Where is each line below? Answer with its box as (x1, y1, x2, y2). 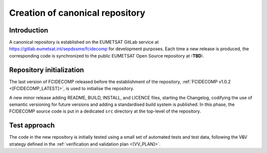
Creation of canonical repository (9, 7, 145, 18)
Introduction (9, 26, 48, 34)
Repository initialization (9, 65, 84, 74)
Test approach (9, 121, 55, 130)
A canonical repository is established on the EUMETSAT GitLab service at (9, 39, 159, 45)
